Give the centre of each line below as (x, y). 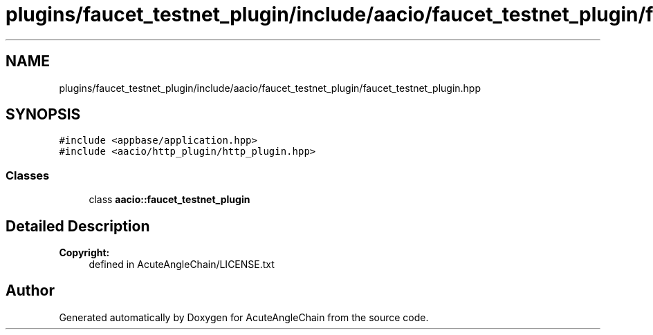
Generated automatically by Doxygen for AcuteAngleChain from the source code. (244, 317)
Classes (28, 175)
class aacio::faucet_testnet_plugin (169, 200)
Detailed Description (78, 226)
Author (30, 291)
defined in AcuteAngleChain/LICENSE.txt (182, 265)
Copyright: (84, 253)
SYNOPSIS (43, 115)
